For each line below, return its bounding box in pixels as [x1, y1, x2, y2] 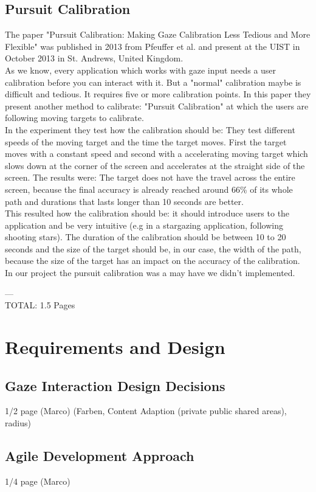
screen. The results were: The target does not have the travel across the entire [5, 171, 295, 184]
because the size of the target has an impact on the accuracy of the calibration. [5, 254, 300, 267]
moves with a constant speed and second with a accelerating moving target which [5, 147, 308, 160]
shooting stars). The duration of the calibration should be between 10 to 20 [5, 230, 286, 243]
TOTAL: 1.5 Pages [5, 299, 75, 311]
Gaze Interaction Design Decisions [5, 376, 225, 395]
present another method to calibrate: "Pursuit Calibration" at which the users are [5, 99, 309, 112]
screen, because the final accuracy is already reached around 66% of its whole [5, 182, 293, 195]
